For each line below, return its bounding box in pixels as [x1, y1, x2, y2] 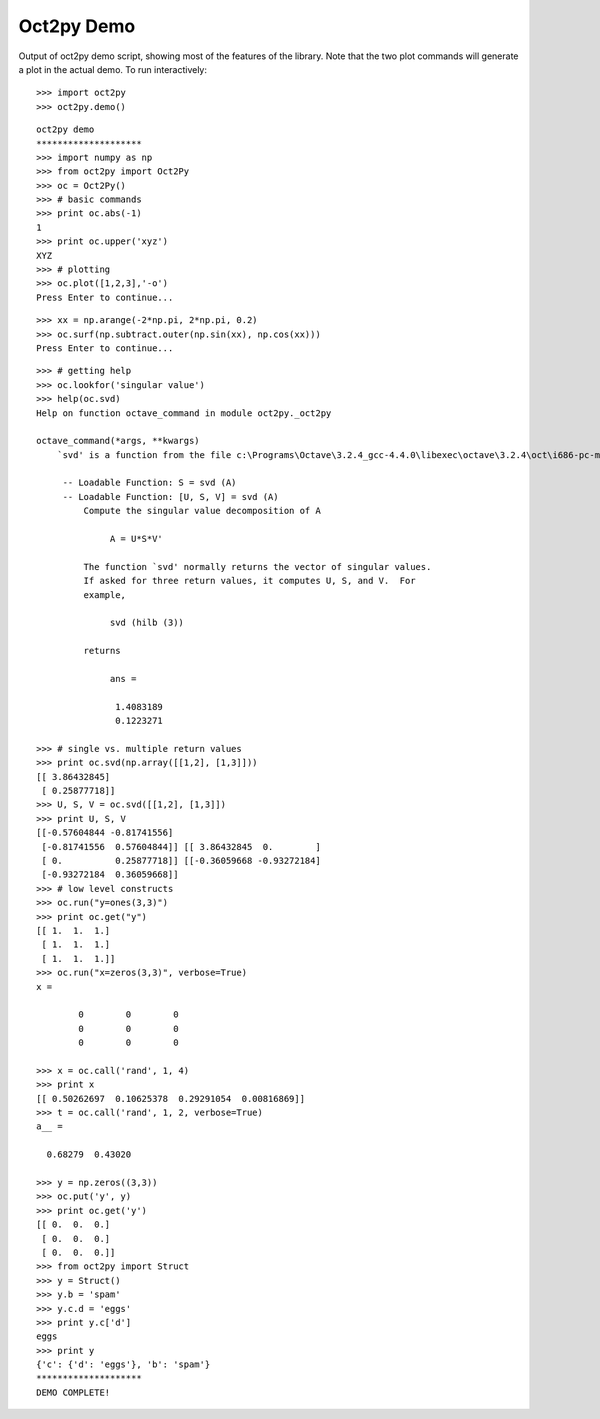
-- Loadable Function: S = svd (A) [62, 477, 237, 489]
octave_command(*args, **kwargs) [36, 435, 200, 447]
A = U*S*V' [110, 533, 164, 545]
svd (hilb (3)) [110, 617, 185, 629]
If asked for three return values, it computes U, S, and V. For [83, 575, 416, 587]
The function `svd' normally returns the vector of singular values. [83, 561, 432, 572]
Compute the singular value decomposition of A [83, 505, 322, 517]
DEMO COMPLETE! [36, 1386, 111, 1398]
